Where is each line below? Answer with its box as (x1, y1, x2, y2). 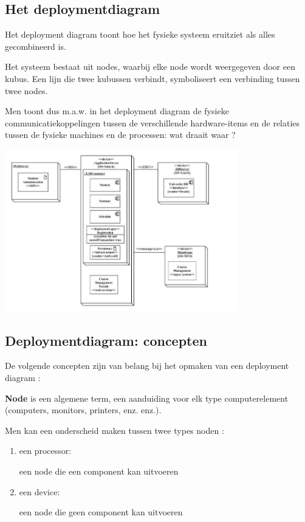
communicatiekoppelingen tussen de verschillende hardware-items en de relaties (5, 116, 300, 129)
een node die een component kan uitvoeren (19, 465, 179, 478)
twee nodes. (5, 84, 48, 97)
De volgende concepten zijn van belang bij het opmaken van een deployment (5, 359, 289, 372)
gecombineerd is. (5, 39, 66, 52)
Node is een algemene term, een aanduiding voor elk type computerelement (5, 391, 289, 404)
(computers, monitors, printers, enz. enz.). (5, 404, 162, 416)
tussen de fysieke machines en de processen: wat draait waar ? (5, 128, 236, 141)
